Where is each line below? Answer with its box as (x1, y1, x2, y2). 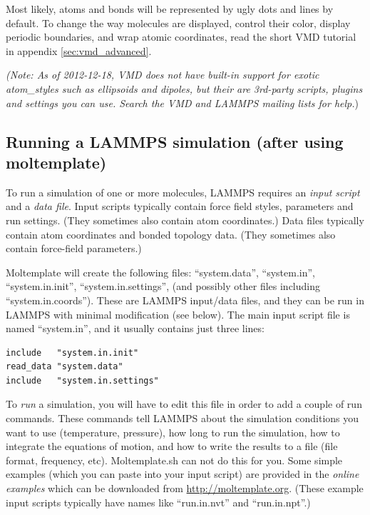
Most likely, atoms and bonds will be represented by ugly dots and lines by (6, 1, 334, 16)
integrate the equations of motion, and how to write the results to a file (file (6, 439, 338, 454)
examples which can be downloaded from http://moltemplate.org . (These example (6, 481, 364, 496)
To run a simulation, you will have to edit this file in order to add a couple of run (6, 396, 362, 411)
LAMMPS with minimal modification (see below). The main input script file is (6, 306, 350, 321)
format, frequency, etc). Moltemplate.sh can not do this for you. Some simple (6, 452, 343, 467)
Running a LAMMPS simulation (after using (6, 130, 344, 152)
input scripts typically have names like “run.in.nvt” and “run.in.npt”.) (6, 494, 311, 509)
